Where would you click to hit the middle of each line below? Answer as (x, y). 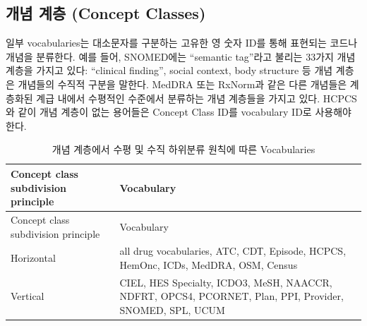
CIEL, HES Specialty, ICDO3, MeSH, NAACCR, (226, 282)
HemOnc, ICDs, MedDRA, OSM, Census (209, 265)
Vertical (28, 296)
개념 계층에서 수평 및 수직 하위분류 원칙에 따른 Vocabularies (183, 149)
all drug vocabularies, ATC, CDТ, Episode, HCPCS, (233, 251)
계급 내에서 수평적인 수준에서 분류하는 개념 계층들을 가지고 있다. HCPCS (197, 98)
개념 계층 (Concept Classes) (106, 13)
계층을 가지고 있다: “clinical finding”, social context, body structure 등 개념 (169, 70)
